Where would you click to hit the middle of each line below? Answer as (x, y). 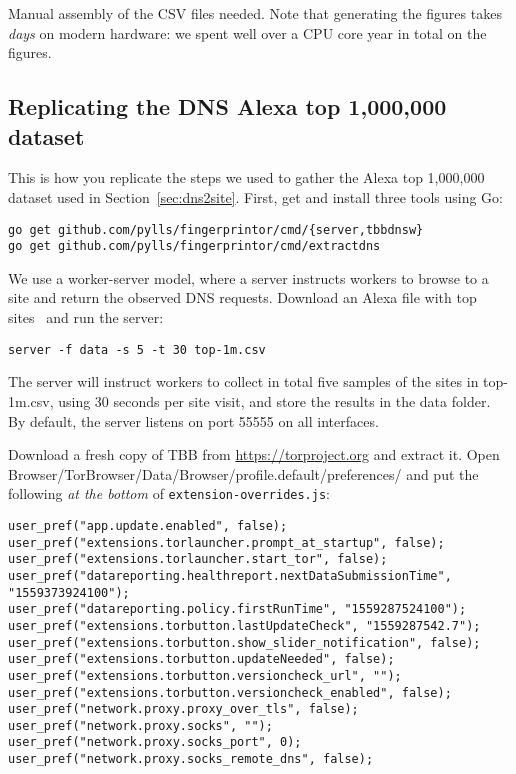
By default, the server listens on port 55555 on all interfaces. (193, 420)
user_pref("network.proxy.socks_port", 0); (155, 742)
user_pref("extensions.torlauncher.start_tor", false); (198, 559)
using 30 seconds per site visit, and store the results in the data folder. (274, 400)
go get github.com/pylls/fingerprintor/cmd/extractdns (194, 246)
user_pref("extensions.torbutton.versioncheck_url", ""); (205, 675)
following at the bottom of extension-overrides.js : (169, 493)
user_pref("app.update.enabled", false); (148, 525)
